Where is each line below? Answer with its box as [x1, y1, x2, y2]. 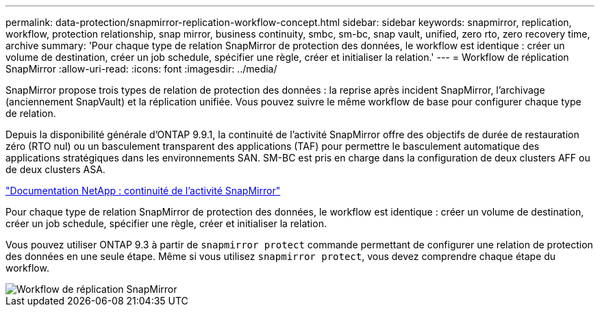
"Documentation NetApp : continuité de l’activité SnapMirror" [5, 185, 281, 196]
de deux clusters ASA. [5, 164, 105, 175]
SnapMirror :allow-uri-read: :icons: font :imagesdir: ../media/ [5, 63, 277, 75]
